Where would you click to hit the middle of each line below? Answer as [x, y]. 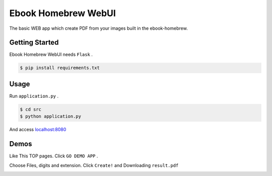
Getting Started [34, 43]
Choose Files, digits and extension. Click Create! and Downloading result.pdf [94, 165]
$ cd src [31, 109]
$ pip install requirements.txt [60, 68]
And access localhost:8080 [38, 130]
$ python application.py [51, 116]
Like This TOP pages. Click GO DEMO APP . [54, 156]
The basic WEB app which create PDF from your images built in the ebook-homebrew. [99, 28]
